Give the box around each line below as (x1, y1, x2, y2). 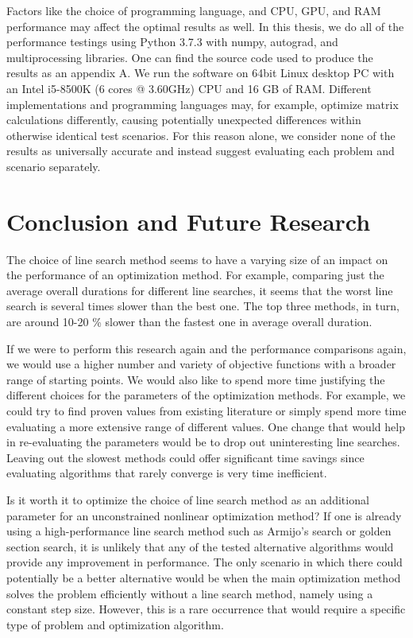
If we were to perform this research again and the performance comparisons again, (6, 340, 407, 356)
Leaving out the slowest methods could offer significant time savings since (6, 449, 365, 465)
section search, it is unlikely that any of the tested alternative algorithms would (6, 538, 394, 554)
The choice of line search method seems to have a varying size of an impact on (6, 251, 388, 267)
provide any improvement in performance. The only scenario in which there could (6, 554, 403, 570)
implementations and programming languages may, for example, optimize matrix (6, 95, 399, 112)
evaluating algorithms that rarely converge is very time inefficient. (6, 465, 327, 481)
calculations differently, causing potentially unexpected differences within (6, 111, 361, 128)
